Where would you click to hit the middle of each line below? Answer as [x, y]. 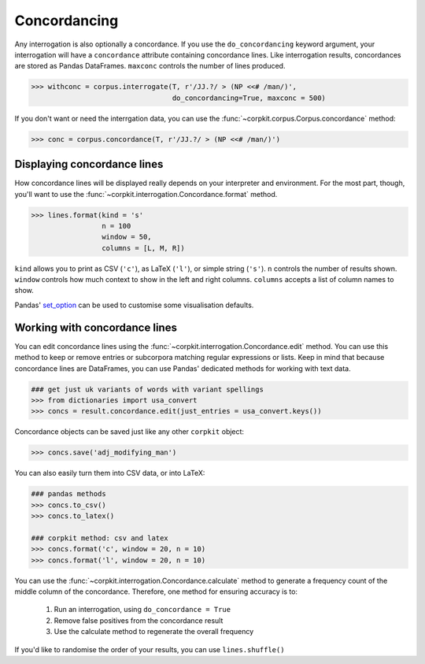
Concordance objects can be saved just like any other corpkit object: [129, 432]
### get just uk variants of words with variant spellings [147, 389]
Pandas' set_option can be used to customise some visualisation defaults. [134, 305]
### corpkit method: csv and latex [100, 538]
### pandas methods [68, 494]
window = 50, [127, 237]
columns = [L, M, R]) [143, 248]
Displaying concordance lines [89, 164]
